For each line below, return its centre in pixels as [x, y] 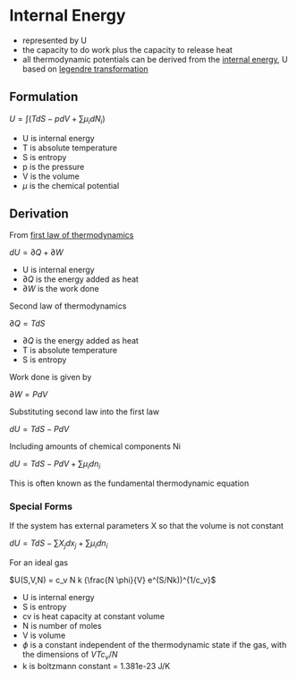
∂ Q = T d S [27, 324]
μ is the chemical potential [71, 185]
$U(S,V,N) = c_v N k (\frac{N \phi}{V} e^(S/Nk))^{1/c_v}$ [113, 580]
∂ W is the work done [61, 289]
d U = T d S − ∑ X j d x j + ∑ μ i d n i [59, 544]
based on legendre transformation [85, 69]
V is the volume [51, 176]
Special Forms [41, 506]
